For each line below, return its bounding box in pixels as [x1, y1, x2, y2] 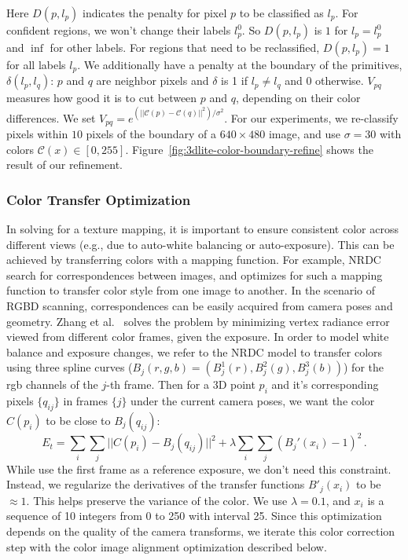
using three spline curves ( [6, 359, 133, 375]
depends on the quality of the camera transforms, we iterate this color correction [6, 523, 395, 539]
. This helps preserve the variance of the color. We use [26, 492, 288, 508]
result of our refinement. [6, 156, 123, 173]
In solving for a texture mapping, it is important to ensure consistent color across [6, 221, 399, 236]
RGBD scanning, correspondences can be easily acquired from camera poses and [6, 297, 393, 313]
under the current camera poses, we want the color [130, 393, 375, 409]
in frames [63, 393, 108, 409]
